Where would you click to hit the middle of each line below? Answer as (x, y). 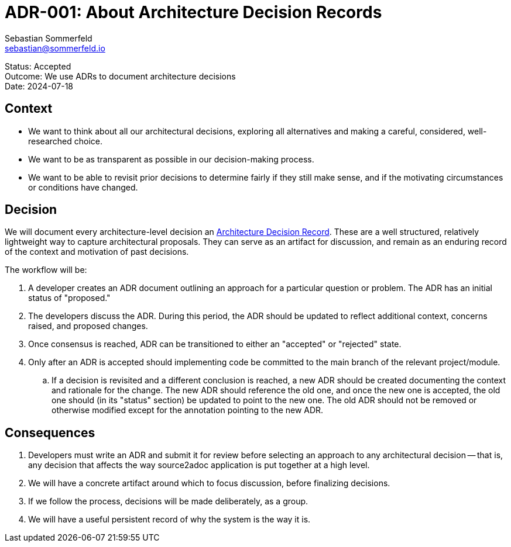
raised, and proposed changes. (88, 326)
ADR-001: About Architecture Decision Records (193, 12)
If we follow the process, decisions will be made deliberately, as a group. (168, 501)
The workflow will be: (46, 270)
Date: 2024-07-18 (39, 86)
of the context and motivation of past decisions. (97, 252)
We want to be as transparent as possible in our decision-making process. (171, 159)
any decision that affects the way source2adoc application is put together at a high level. (199, 465)
